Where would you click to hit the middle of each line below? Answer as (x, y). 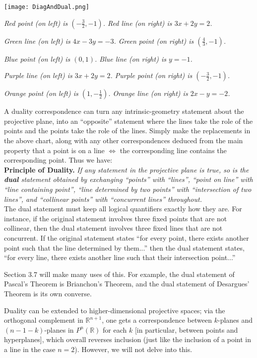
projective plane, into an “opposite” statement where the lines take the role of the (128, 121)
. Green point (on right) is (154, 41)
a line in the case (30, 349)
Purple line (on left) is (38, 75)
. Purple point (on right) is (151, 75)
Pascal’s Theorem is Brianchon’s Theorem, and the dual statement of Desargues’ (127, 284)
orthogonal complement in (44, 320)
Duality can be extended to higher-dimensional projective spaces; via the (115, 310)
